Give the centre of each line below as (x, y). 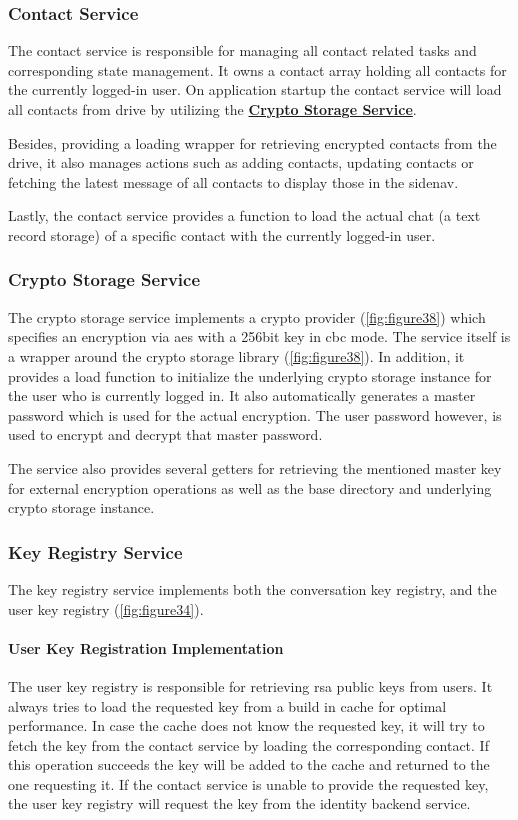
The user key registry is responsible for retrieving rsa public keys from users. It (250, 685)
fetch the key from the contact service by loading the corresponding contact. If (248, 744)
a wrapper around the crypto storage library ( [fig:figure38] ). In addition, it (236, 355)
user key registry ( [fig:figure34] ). (106, 608)
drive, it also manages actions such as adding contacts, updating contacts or (241, 162)
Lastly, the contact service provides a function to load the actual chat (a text (244, 215)
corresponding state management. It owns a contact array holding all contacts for (257, 69)
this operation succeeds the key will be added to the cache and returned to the (249, 764)
